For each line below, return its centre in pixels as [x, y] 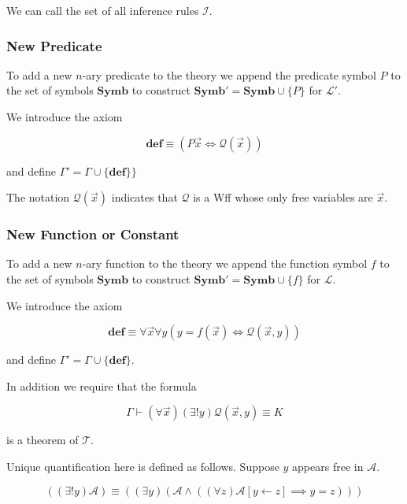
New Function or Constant [93, 234]
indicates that [144, 197]
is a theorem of [43, 440]
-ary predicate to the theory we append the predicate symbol [229, 74]
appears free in [328, 466]
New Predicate [54, 45]
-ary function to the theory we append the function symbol [225, 263]
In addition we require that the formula [102, 385]
